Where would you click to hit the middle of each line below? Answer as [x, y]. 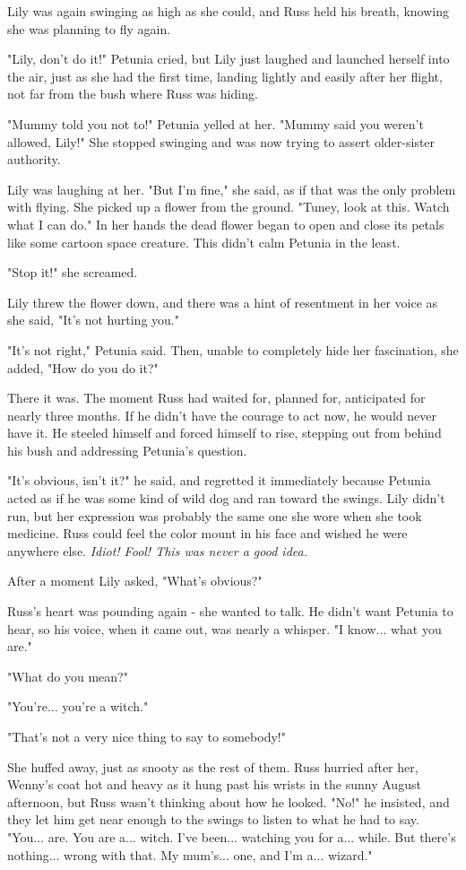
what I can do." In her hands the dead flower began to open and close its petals [226, 224]
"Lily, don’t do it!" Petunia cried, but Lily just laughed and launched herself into [229, 59]
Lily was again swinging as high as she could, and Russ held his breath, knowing [228, 11]
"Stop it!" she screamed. [73, 272]
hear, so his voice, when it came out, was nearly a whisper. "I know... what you [224, 628]
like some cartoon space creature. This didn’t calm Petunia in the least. [204, 242]
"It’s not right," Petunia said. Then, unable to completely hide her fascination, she [233, 349]
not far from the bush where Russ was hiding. [133, 94]
